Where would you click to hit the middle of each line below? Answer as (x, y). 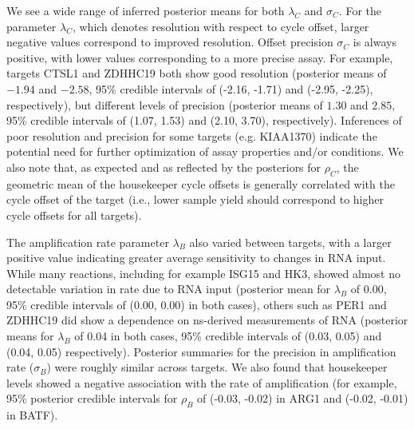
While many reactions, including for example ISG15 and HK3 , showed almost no (203, 273)
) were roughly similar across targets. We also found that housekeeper (217, 367)
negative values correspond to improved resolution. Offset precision (170, 42)
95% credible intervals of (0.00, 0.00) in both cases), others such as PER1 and (197, 304)
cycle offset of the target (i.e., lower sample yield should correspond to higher (195, 199)
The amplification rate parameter (88, 242)
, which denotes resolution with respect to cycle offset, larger (221, 26)
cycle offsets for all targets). (74, 214)
